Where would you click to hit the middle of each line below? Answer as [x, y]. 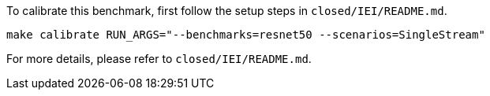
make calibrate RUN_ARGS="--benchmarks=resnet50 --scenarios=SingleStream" [246, 35]
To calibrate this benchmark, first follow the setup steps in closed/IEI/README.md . [227, 11]
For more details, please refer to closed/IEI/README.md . [159, 59]
